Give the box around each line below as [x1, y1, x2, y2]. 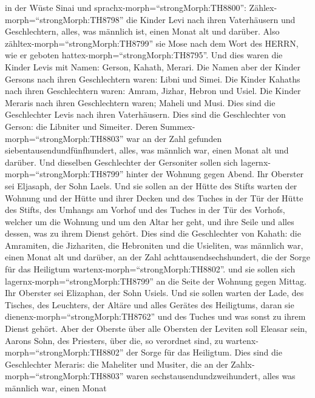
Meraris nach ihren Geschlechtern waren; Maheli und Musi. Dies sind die [5, 96, 276, 109]
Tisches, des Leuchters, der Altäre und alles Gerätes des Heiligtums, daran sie [5, 298, 294, 311]
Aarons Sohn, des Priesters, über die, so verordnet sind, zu [5, 334, 223, 346]
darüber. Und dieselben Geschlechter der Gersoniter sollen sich [5, 155, 238, 168]
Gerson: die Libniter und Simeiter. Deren [5, 120, 158, 132]
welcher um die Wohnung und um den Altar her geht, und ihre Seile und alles [5, 215, 294, 228]
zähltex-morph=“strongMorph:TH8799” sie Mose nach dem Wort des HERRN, [5, 36, 299, 49]
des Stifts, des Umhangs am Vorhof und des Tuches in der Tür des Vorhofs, [5, 203, 285, 216]
